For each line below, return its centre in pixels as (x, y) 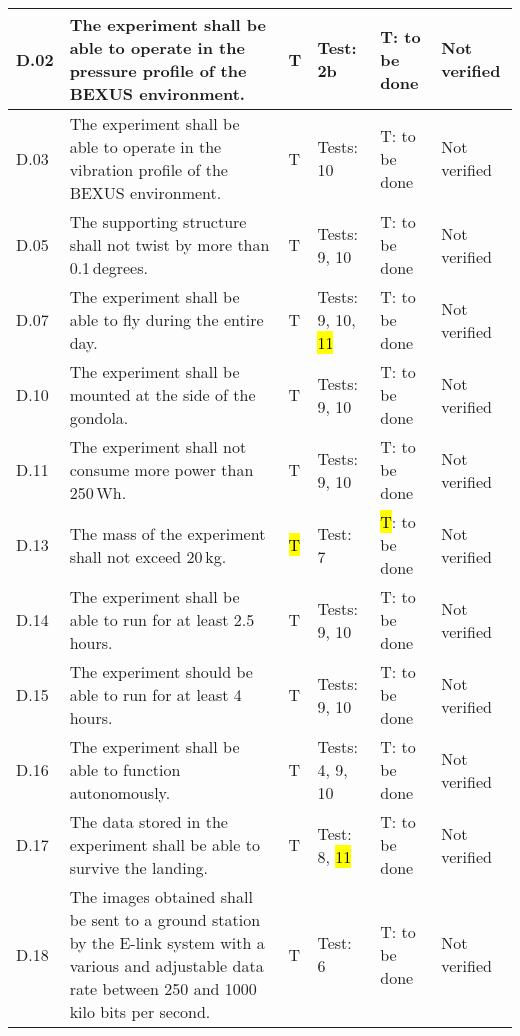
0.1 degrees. (108, 267)
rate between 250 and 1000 (163, 988)
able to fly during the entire (166, 319)
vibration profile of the (148, 169)
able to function (125, 769)
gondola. (99, 417)
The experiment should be (161, 671)
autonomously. (120, 792)
